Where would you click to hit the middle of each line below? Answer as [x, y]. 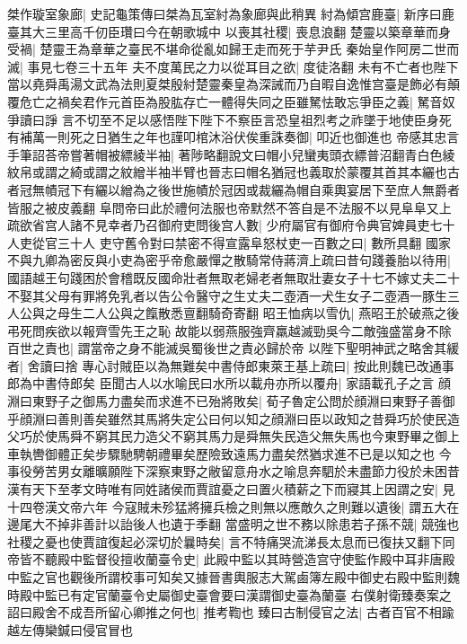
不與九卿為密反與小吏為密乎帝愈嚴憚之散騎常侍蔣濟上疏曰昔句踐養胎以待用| [229, 260]
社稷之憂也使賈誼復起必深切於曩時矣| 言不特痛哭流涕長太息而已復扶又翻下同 [231, 541]
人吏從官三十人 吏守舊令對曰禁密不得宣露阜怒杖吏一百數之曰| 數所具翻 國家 [229, 242]
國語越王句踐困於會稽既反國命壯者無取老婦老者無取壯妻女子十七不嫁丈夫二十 [233, 277]
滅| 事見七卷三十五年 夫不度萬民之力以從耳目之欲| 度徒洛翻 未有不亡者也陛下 [233, 66]
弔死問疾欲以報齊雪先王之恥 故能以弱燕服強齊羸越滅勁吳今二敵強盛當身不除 [229, 330]
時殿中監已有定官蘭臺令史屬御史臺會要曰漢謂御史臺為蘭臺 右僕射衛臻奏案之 [229, 594]
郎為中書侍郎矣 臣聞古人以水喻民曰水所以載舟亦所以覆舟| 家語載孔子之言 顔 [229, 383]
